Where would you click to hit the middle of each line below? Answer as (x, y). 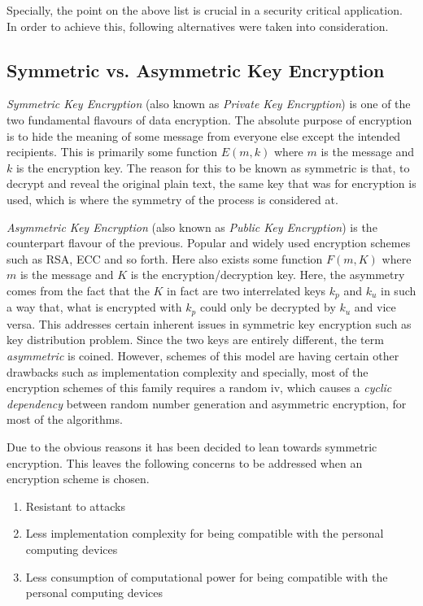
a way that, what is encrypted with (94, 307)
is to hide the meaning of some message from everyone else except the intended (204, 135)
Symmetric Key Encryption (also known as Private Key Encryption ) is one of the (209, 104)
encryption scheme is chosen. (78, 479)
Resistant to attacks (75, 506)
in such (399, 290)
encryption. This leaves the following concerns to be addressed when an (185, 462)
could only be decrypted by (268, 307)
